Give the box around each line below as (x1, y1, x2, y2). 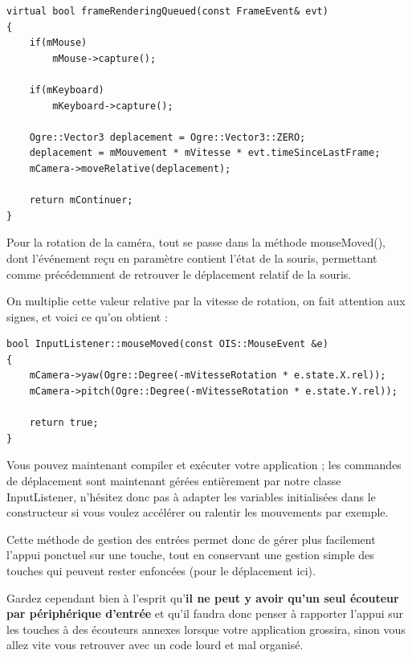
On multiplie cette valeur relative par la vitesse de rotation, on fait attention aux (6, 292, 406, 309)
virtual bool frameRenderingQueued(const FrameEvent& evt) (6, 6, 328, 17)
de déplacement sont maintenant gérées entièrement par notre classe (6, 472, 341, 489)
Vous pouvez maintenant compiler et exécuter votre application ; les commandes (6, 456, 402, 473)
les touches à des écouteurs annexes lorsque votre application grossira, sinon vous (6, 620, 406, 637)
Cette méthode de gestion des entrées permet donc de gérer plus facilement (6, 530, 376, 547)
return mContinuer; (29, 194, 133, 206)
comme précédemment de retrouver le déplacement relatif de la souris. (6, 265, 352, 282)
